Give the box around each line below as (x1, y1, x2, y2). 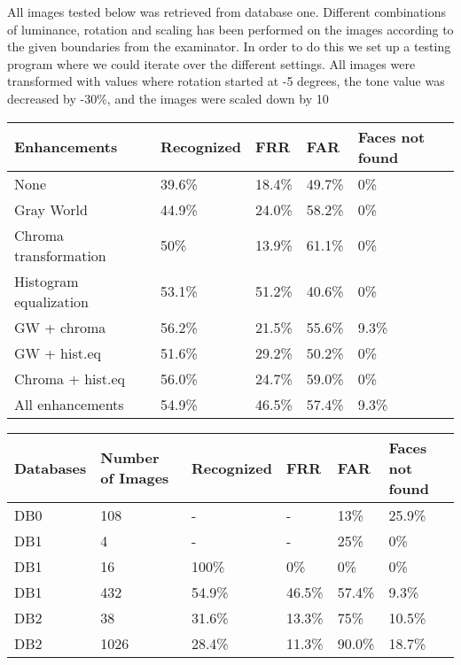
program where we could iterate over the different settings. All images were (7, 54, 416, 73)
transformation (14, 244, 106, 266)
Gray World (14, 198, 88, 220)
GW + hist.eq (14, 342, 101, 363)
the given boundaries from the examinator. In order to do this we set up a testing (7, 37, 451, 56)
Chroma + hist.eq (14, 367, 126, 389)
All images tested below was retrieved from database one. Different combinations (7, 3, 446, 20)
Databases (14, 457, 87, 478)
